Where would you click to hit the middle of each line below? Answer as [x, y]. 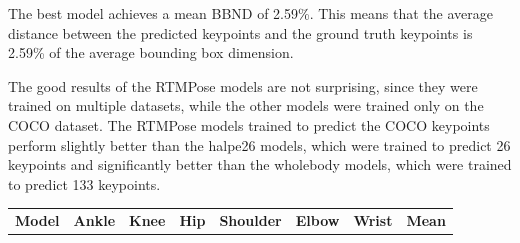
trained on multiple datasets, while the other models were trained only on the [246, 105]
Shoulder [250, 220]
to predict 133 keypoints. [84, 183]
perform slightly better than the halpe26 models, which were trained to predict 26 [259, 144]
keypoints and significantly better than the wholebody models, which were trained [260, 164]
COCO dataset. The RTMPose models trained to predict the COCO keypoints [249, 124]
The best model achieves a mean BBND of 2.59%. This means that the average [251, 13]
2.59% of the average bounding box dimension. [151, 52]
